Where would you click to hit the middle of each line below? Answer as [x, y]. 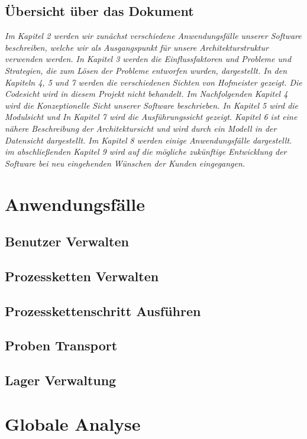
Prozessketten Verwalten [82, 276]
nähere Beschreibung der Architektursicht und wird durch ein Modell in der [141, 128]
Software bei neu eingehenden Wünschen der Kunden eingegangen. [125, 163]
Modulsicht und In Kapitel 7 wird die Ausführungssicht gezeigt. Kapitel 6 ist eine [151, 117]
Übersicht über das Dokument [99, 11]
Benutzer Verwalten [67, 241]
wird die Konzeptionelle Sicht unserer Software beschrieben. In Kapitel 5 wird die [152, 105]
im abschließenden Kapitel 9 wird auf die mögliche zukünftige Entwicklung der [146, 152]
